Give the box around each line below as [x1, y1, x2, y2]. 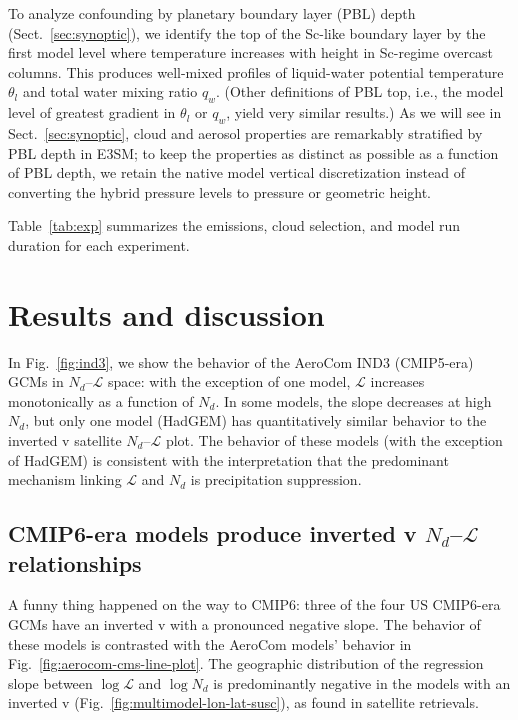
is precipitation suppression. [190, 469, 362, 490]
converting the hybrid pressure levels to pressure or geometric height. [8, 181, 432, 202]
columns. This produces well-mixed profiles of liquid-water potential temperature [8, 61, 504, 82]
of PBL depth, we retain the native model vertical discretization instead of [8, 162, 466, 183]
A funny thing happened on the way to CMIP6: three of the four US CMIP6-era [8, 594, 501, 615]
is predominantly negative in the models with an [213, 672, 511, 693]
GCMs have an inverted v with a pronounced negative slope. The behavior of [8, 614, 481, 634]
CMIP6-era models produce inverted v [8, 518, 417, 549]
